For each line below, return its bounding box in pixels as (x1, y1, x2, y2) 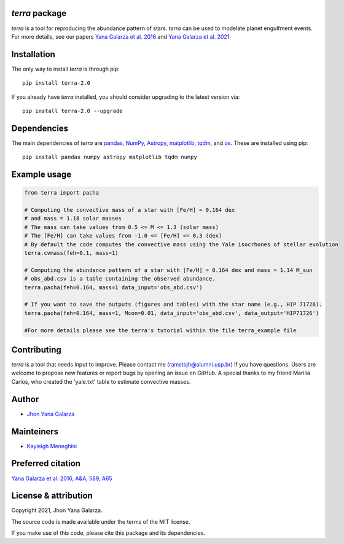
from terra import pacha (24, 189, 100, 196)
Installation (11, 49, 55, 60)
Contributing (11, 344, 61, 355)
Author (11, 394, 39, 405)
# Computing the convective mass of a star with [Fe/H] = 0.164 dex (24, 206, 235, 214)
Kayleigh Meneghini (26, 442, 77, 449)
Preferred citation (11, 458, 81, 469)
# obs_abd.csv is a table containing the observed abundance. (24, 275, 216, 282)
